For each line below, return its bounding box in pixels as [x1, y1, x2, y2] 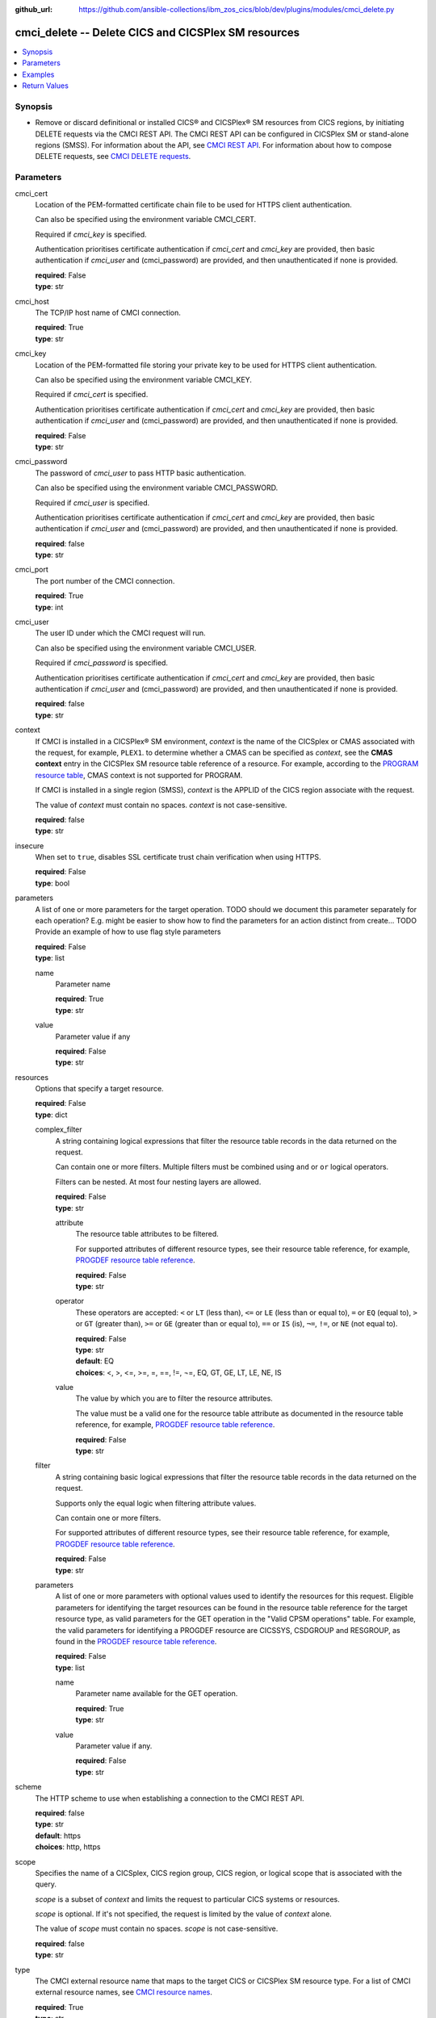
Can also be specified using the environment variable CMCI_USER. [35, 643, 257, 653]
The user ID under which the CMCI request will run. [35, 628, 206, 638]
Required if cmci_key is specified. [35, 229, 147, 239]
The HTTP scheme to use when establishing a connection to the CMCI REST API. [35, 1793, 304, 1803]
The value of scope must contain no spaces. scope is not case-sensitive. [35, 1924, 279, 1933]
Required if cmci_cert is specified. [35, 390, 149, 400]
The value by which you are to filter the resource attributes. [75, 1393, 274, 1404]
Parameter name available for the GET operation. [75, 1689, 238, 1698]
